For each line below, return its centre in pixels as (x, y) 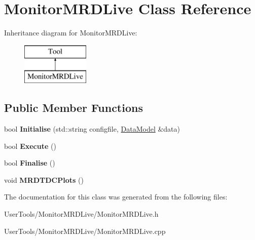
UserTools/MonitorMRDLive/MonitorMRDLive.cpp (85, 231)
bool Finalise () (30, 163)
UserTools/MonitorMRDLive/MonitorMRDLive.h (81, 214)
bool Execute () (30, 146)
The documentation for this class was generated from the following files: (116, 197)
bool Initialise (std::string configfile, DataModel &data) (92, 129)
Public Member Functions (74, 108)
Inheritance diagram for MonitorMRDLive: (71, 33)
